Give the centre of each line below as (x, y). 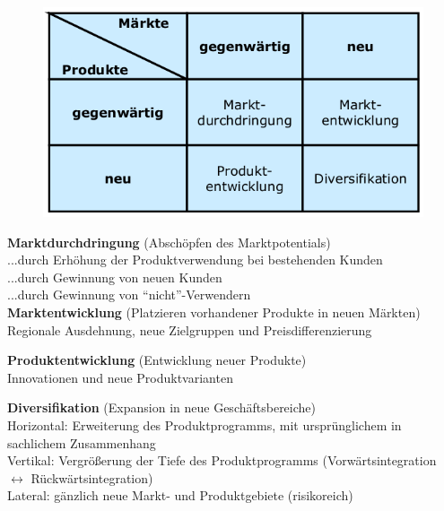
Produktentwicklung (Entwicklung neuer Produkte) (157, 360)
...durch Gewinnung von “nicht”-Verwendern (129, 294)
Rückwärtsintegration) (92, 477)
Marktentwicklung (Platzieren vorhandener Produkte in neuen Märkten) (214, 312)
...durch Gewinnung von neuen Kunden (115, 277)
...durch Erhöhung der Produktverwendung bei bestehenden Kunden (195, 260)
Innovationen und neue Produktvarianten (120, 377)
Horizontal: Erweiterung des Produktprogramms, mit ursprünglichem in (205, 424)
